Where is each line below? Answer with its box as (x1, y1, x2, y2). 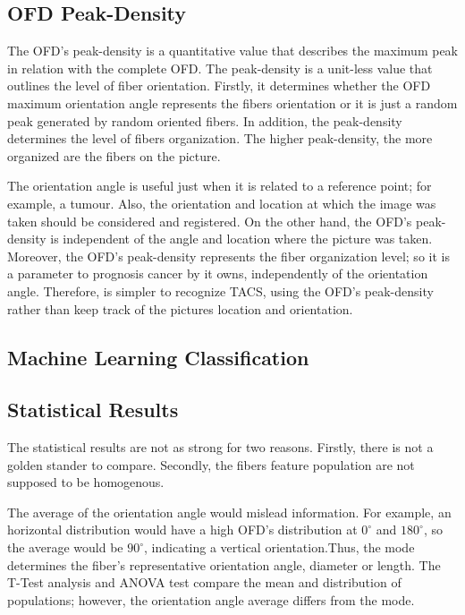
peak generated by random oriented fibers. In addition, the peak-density (7, 111, 402, 130)
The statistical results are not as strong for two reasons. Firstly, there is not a (7, 438, 434, 457)
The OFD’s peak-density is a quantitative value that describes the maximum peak (7, 41, 459, 60)
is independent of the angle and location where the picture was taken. (50, 229, 433, 248)
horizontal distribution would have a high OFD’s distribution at (7, 520, 358, 539)
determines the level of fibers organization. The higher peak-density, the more (7, 129, 433, 148)
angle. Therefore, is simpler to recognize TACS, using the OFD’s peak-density (7, 281, 434, 300)
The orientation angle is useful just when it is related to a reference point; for (7, 176, 432, 195)
